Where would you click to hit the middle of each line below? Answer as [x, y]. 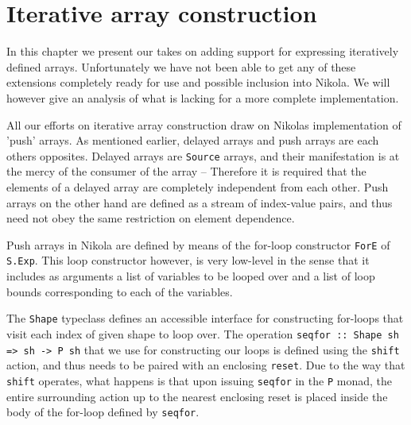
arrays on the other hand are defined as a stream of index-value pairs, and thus [200, 202]
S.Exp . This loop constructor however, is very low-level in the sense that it [188, 260]
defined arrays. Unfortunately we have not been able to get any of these [181, 66]
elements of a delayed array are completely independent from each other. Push [198, 186]
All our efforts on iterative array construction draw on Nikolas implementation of [204, 124]
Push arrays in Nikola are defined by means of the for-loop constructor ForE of [198, 244]
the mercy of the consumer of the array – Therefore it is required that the [186, 171]
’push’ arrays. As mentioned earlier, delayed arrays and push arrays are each [193, 140]
